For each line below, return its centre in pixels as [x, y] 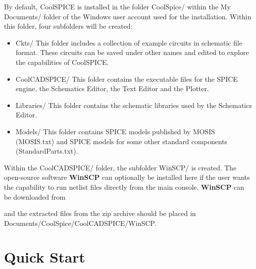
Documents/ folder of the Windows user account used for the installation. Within [128, 16]
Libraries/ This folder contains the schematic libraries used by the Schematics [134, 105]
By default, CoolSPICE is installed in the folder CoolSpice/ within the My [117, 6]
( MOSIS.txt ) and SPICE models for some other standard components [121, 141]
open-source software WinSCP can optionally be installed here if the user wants [127, 177]
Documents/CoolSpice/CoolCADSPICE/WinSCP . [80, 223]
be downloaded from [35, 196]
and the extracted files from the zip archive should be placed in [100, 213]
